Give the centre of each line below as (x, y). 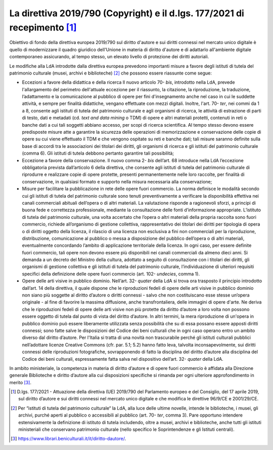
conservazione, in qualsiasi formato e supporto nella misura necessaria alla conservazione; (117, 181)
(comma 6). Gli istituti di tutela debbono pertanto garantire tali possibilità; (98, 153)
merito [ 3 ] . (20, 382)
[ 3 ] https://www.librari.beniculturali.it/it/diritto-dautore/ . (69, 439)
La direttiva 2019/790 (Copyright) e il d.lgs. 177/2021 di (127, 13)
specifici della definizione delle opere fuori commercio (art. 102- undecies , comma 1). (111, 274)
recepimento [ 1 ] (43, 27)
